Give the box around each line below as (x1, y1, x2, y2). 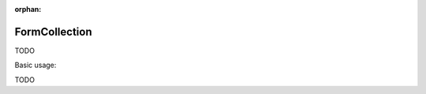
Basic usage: (14, 60, 57, 70)
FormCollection (14, 24, 92, 39)
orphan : (14, 5, 42, 13)
